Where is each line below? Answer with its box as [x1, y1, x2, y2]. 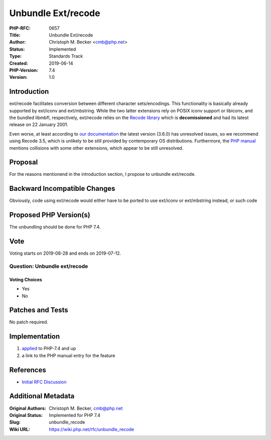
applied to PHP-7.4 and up [22, 346, 76, 352]
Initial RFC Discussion [22, 379, 67, 385]
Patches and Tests [9, 306, 69, 314]
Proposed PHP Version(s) [9, 211, 90, 219]
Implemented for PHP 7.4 [49, 412, 100, 418]
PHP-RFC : [9, 25, 31, 31]
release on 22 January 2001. [9, 122, 69, 128]
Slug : [9, 419, 21, 425]
